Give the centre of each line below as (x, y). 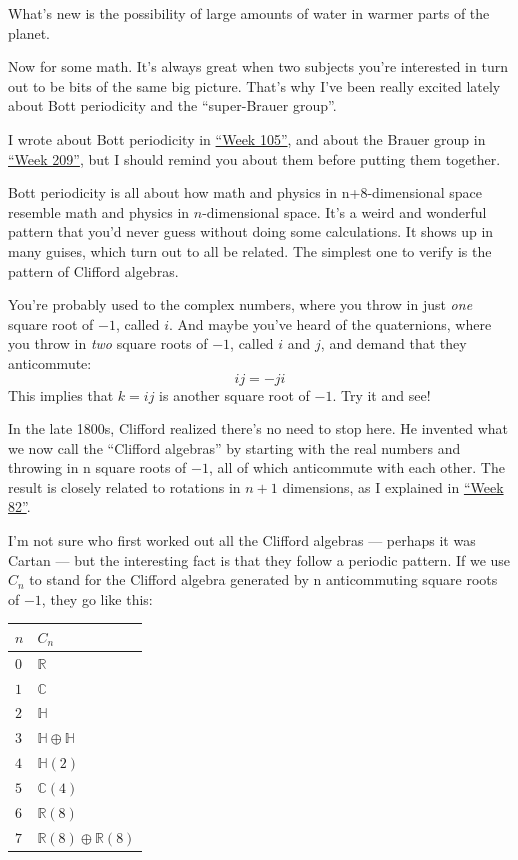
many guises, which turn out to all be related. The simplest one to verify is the (250, 250)
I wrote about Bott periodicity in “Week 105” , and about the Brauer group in (247, 138)
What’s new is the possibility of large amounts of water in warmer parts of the (249, 13)
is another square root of (234, 394)
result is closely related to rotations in (124, 486)
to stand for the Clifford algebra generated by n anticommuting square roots (263, 579)
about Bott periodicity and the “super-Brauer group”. (172, 105)
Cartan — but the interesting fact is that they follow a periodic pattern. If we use (259, 559)
